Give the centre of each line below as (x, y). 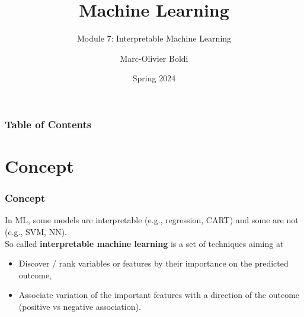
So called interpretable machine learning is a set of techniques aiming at (144, 243)
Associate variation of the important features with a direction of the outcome (159, 295)
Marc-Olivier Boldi (154, 58)
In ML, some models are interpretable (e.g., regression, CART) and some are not (152, 220)
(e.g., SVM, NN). (36, 232)
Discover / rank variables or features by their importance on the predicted (153, 263)
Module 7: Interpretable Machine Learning (154, 38)
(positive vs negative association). (80, 306)
